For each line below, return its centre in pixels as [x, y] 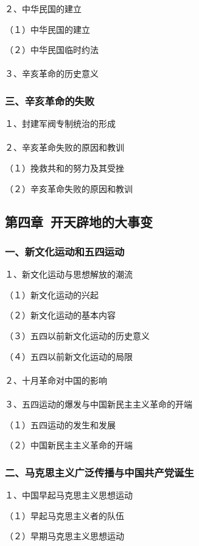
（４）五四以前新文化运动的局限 [69, 356]
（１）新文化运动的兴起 [52, 294]
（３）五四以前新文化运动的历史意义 [77, 335]
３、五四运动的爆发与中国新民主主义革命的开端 [99, 404]
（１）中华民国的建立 [47, 29]
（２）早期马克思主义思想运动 [65, 536]
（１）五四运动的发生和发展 [60, 424]
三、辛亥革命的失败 [50, 100]
